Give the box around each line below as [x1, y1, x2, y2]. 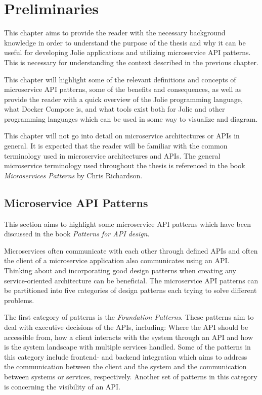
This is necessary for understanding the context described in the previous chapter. [4, 57, 258, 67]
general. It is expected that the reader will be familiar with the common [4, 140, 228, 151]
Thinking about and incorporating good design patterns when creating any [4, 265, 236, 276]
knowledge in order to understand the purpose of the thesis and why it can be [4, 37, 246, 47]
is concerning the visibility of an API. [4, 381, 120, 391]
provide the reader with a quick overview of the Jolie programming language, [4, 93, 243, 104]
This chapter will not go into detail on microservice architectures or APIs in [4, 130, 240, 141]
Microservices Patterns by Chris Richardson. [4, 170, 143, 180]
